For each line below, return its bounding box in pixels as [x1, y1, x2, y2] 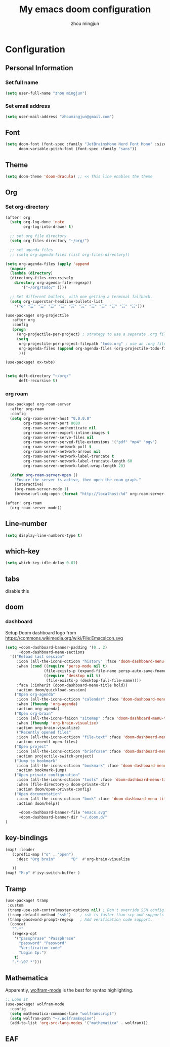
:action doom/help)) [16, 801, 60, 806]
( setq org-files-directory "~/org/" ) [10, 238, 90, 244]
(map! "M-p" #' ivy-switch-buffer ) [5, 870, 80, 876]
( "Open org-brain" [14, 711, 53, 716]
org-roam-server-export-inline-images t [23, 430, 110, 435]
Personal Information [5, 64, 73, 72]
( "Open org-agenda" [14, 692, 56, 697]
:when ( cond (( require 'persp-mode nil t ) [16, 664, 108, 669]
